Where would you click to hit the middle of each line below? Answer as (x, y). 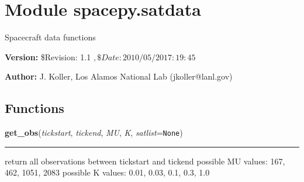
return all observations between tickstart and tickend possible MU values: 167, (145, 161)
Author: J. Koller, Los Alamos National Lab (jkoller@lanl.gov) (119, 76)
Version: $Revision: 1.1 (48, 56)
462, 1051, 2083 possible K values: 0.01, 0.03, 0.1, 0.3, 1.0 (107, 172)
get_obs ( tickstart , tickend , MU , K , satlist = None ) (94, 133)
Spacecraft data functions (50, 37)
